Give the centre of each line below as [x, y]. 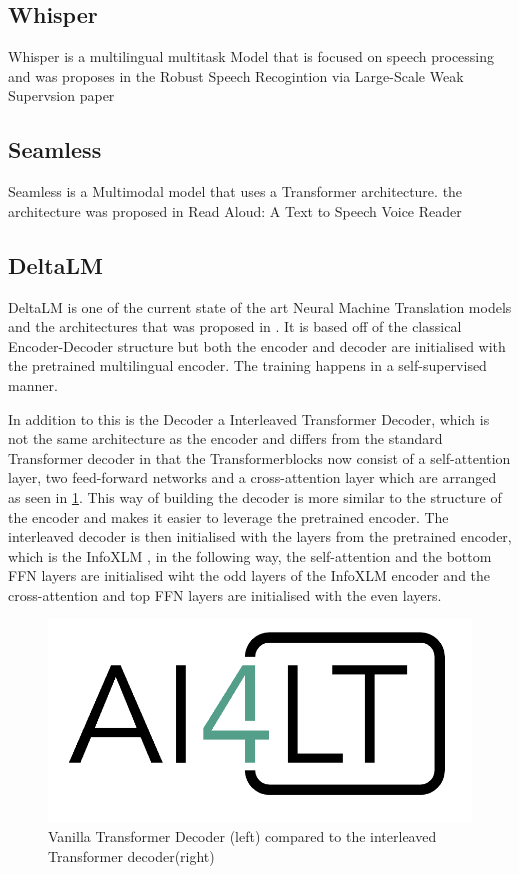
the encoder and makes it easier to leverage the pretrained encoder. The [228, 516]
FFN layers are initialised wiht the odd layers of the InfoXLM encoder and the [249, 575]
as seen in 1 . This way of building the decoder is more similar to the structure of [255, 496]
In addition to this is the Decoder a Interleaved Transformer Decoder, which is [249, 418]
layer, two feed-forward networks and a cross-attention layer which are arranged [252, 477]
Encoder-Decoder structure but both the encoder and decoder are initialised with [257, 345]
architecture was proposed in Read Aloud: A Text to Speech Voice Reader [235, 210]
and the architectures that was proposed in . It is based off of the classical [235, 326]
